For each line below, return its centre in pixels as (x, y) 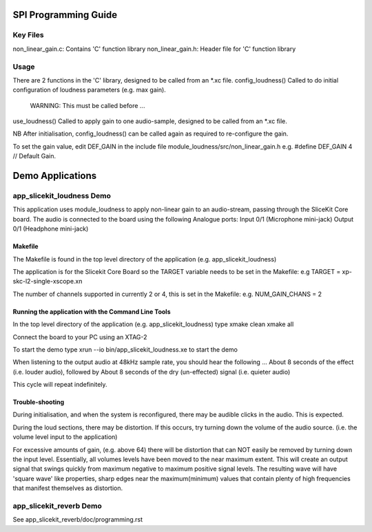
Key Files (28, 35)
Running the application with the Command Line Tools (92, 311)
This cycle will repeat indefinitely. (60, 385)
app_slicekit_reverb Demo (58, 506)
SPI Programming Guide (65, 15)
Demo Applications (55, 176)
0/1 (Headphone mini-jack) (51, 229)
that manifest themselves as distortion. (68, 488)
